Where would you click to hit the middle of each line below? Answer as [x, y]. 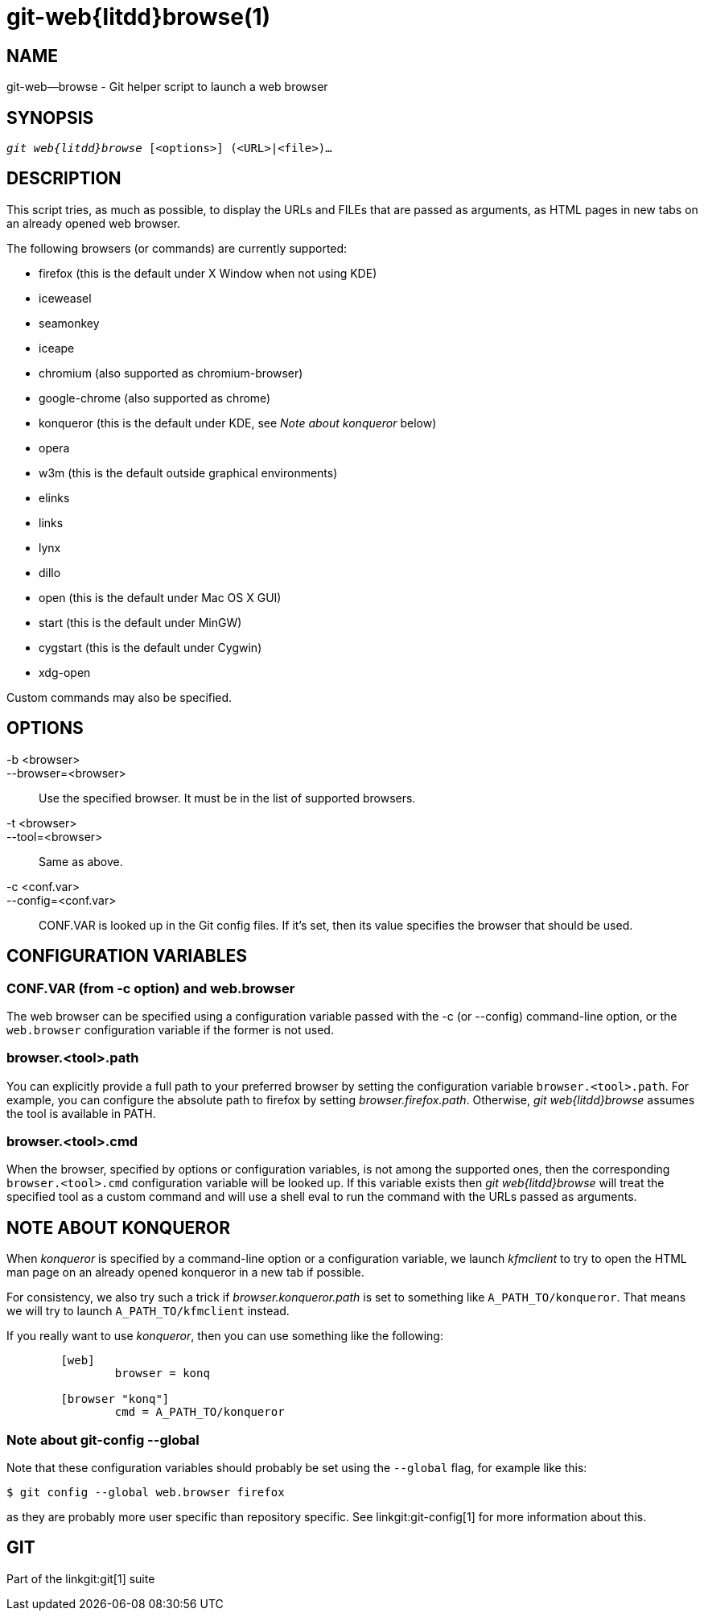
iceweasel [65, 298]
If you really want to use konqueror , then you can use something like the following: [225, 1336]
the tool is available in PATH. [81, 1113]
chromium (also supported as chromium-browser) [171, 373]
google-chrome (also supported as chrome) [155, 398]
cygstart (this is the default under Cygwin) [150, 647]
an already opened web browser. [94, 223]
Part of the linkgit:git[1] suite [81, 1578]
